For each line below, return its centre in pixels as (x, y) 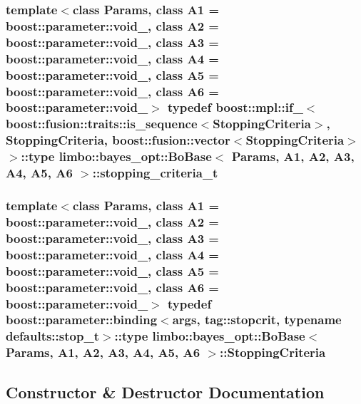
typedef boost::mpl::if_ (235, 107)
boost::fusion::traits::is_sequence (102, 124)
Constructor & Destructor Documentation (165, 392)
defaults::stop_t (52, 336)
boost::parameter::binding (82, 320)
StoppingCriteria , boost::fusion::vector (118, 140)
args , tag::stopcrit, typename (257, 320)
